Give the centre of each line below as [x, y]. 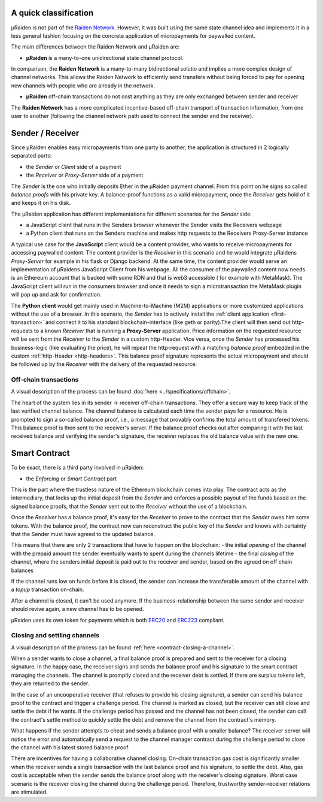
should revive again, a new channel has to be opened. [77, 609]
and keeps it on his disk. [41, 203]
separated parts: [31, 156]
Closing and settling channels [55, 635]
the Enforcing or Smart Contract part [71, 479]
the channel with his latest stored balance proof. [70, 747]
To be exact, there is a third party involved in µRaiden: [77, 468]
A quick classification [52, 13]
